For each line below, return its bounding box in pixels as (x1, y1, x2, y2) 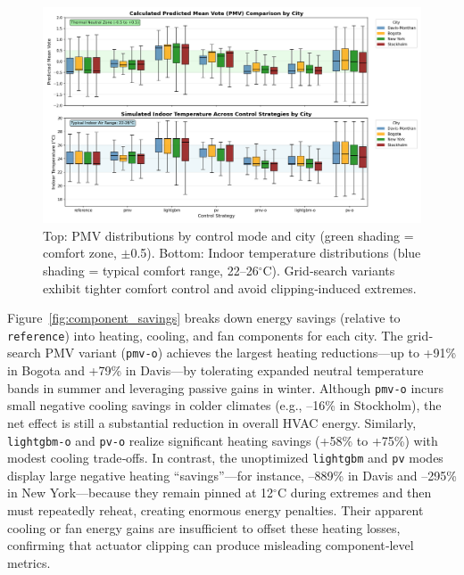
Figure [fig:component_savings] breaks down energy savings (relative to (7, 308, 401, 327)
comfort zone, (43, 243, 117, 262)
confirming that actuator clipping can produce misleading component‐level (7, 536, 414, 554)
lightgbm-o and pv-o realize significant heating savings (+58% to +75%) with (7, 431, 438, 449)
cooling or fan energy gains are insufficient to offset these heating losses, (7, 518, 401, 537)
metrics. (7, 553, 51, 571)
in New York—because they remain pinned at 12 (7, 483, 274, 502)
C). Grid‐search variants (262, 261, 395, 279)
